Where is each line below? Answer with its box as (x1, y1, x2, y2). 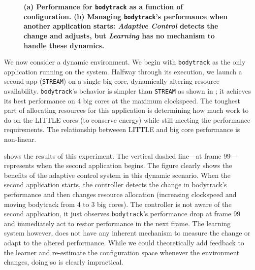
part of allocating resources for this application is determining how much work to (4, 105, 249, 115)
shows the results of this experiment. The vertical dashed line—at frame (4, 150, 222, 161)
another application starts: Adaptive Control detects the (24, 21, 218, 31)
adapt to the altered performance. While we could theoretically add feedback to (4, 237, 244, 248)
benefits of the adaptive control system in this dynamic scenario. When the (4, 169, 231, 180)
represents (4, 160, 34, 170)
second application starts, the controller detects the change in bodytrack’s (4, 179, 227, 190)
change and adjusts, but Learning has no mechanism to (24, 30, 215, 40)
